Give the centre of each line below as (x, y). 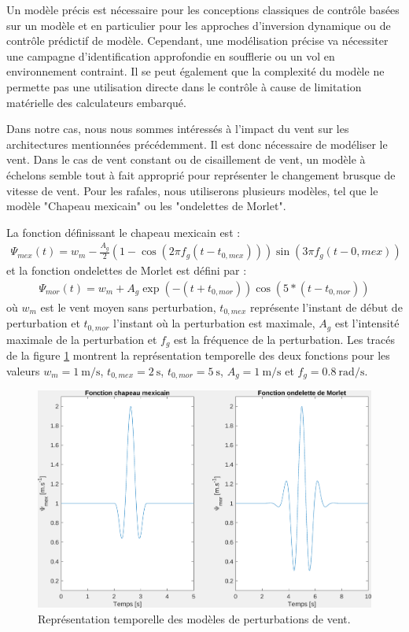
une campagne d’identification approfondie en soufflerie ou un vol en (171, 55)
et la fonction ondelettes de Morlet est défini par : (127, 270)
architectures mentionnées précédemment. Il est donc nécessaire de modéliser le (197, 144)
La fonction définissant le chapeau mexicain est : (123, 232)
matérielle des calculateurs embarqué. (96, 102)
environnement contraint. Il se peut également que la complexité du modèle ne (195, 71)
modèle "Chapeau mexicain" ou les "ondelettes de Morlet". (146, 206)
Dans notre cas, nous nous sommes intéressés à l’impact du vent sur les (178, 129)
